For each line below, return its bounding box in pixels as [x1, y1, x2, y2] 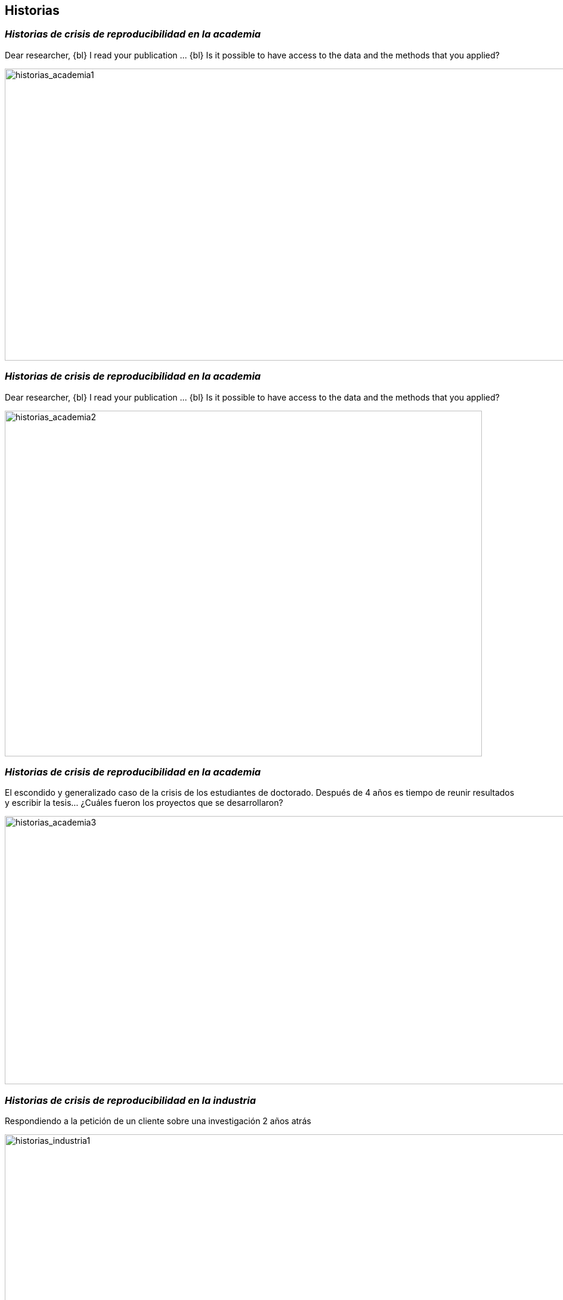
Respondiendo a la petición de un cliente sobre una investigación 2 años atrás [5, 1116, 311, 1127]
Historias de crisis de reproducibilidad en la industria [5, 1094, 256, 1106]
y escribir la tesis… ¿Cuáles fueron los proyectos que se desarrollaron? [5, 798, 283, 808]
